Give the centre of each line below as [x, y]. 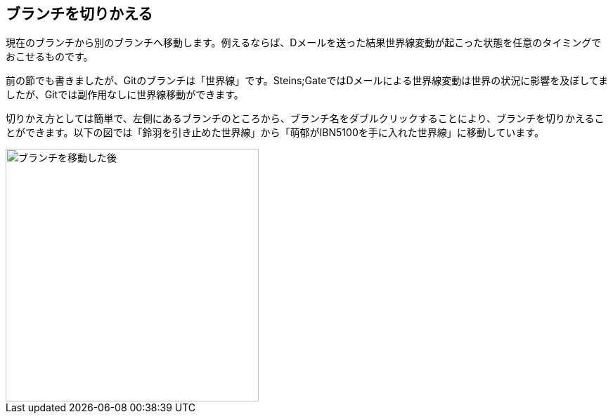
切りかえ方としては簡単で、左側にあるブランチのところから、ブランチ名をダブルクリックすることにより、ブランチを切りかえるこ [305, 119]
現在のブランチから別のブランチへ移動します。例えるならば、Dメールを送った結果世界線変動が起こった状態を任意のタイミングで [304, 43]
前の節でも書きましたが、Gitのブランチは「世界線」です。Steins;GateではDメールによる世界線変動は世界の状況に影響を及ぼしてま [307, 81]
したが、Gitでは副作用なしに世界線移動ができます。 [125, 95]
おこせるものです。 [50, 57]
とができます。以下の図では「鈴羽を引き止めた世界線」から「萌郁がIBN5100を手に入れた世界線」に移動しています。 [275, 133]
